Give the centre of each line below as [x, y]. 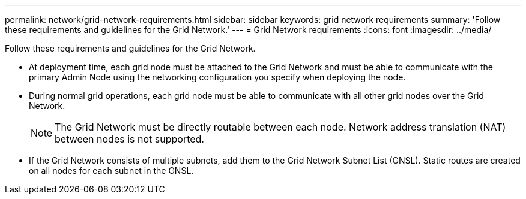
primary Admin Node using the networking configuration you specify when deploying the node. [217, 77]
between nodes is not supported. [129, 139]
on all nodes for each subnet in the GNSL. [111, 171]
